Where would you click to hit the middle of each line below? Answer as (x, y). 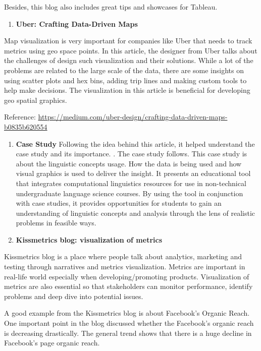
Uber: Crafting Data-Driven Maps (77, 23)
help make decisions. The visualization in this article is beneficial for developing (127, 90)
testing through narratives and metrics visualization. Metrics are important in (125, 267)
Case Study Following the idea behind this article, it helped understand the (135, 143)
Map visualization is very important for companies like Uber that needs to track (128, 41)
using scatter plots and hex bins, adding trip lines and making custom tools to (125, 80)
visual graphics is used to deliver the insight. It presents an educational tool (133, 173)
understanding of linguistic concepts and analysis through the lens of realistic (135, 213)
